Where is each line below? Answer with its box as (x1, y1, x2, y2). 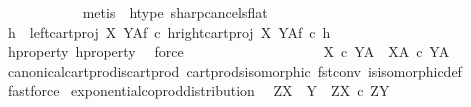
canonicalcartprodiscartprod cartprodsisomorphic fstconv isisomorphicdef (7, 60, 462, 81)
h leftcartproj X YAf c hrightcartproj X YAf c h (7, 21, 331, 42)
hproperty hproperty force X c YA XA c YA (7, 41, 450, 62)
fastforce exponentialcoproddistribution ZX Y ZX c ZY (7, 80, 390, 101)
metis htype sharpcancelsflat (82, 2, 268, 22)
